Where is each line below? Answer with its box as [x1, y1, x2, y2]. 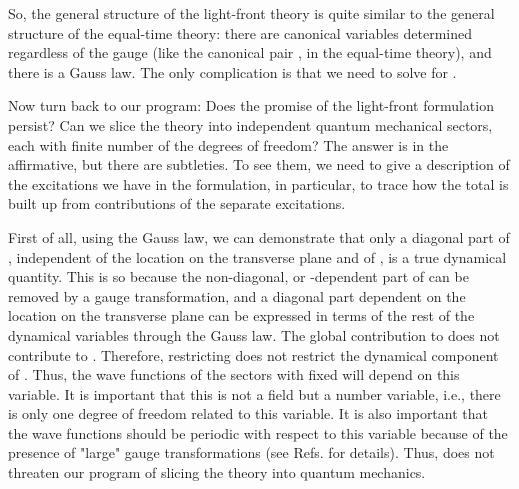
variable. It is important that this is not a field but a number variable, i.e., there [8, 383, 501, 404]
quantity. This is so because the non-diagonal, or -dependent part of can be [8, 266, 469, 287]
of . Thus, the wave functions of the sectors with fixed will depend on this [8, 364, 460, 385]
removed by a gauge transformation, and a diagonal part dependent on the [8, 285, 466, 306]
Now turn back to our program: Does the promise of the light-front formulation [8, 95, 494, 116]
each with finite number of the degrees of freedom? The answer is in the [8, 134, 449, 155]
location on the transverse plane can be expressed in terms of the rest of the [8, 305, 475, 326]
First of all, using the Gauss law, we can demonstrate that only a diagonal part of [8, 226, 510, 247]
